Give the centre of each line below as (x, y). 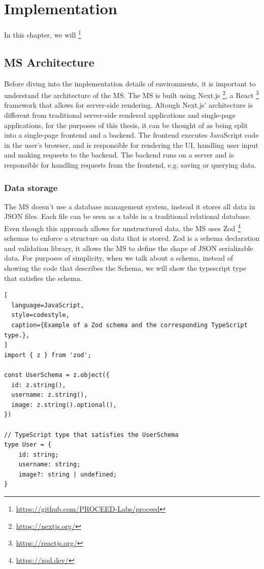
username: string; (49, 465)
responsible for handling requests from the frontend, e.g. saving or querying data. (130, 164)
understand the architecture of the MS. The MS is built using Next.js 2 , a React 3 (131, 94)
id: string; (39, 454)
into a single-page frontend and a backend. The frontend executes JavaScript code (131, 135)
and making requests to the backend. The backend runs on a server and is (119, 155)
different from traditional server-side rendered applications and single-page (120, 115)
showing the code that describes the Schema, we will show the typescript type (125, 268)
